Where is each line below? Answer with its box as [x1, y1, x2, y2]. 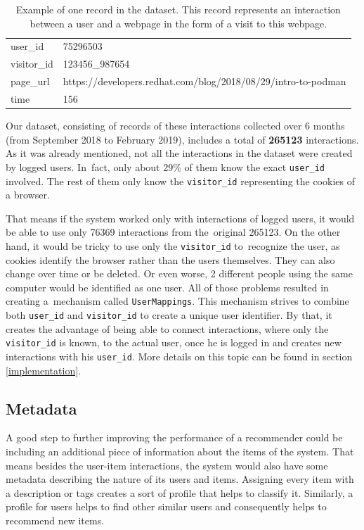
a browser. [6, 187, 50, 202]
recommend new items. [6, 512, 105, 527]
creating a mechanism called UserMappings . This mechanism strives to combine [6, 294, 349, 308]
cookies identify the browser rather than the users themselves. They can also [6, 252, 335, 267]
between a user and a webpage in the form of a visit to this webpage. [30, 15, 327, 30]
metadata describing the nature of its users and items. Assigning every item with [6, 472, 354, 486]
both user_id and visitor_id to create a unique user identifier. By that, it [6, 308, 332, 322]
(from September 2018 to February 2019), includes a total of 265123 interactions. [6, 132, 359, 146]
